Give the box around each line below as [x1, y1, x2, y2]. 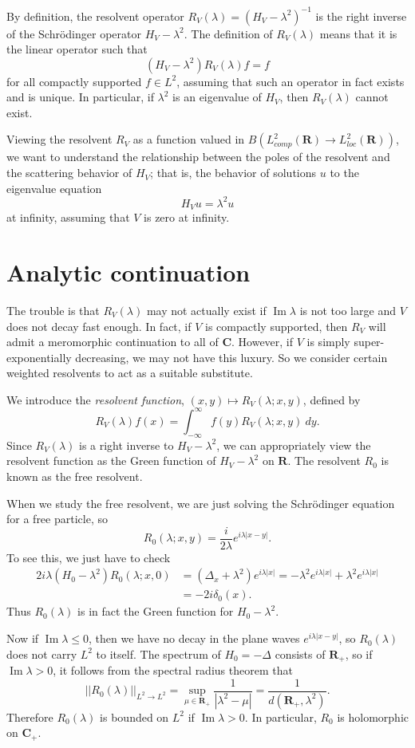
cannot [355, 89, 389, 105]
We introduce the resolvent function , [6, 391, 185, 407]
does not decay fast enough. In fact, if [6, 317, 192, 334]
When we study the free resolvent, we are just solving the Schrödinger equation [6, 494, 395, 511]
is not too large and [299, 301, 396, 318]
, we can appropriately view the [216, 436, 371, 453]
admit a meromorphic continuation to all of [6, 333, 219, 350]
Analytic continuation [6, 255, 251, 288]
